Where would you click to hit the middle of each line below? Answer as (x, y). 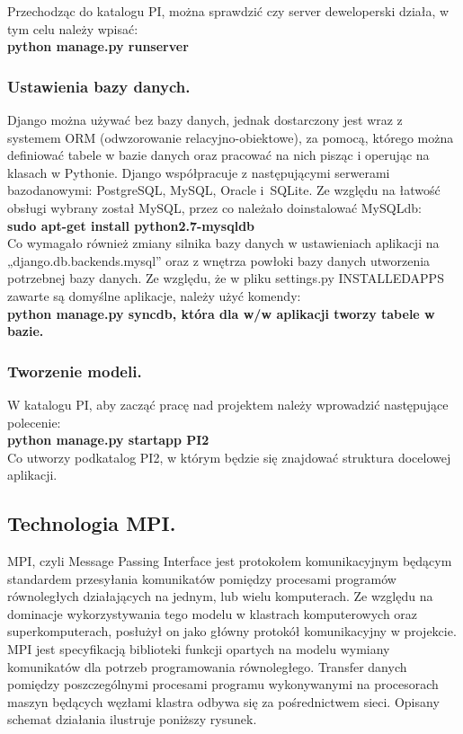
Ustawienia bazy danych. (99, 86)
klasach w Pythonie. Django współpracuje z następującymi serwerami (199, 172)
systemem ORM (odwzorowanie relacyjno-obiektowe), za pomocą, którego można (231, 137)
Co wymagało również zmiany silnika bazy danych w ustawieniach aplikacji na (223, 243)
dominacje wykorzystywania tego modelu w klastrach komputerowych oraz (213, 613)
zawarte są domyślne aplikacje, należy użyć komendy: (154, 295)
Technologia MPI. (92, 523)
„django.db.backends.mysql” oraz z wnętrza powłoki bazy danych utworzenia (219, 260)
